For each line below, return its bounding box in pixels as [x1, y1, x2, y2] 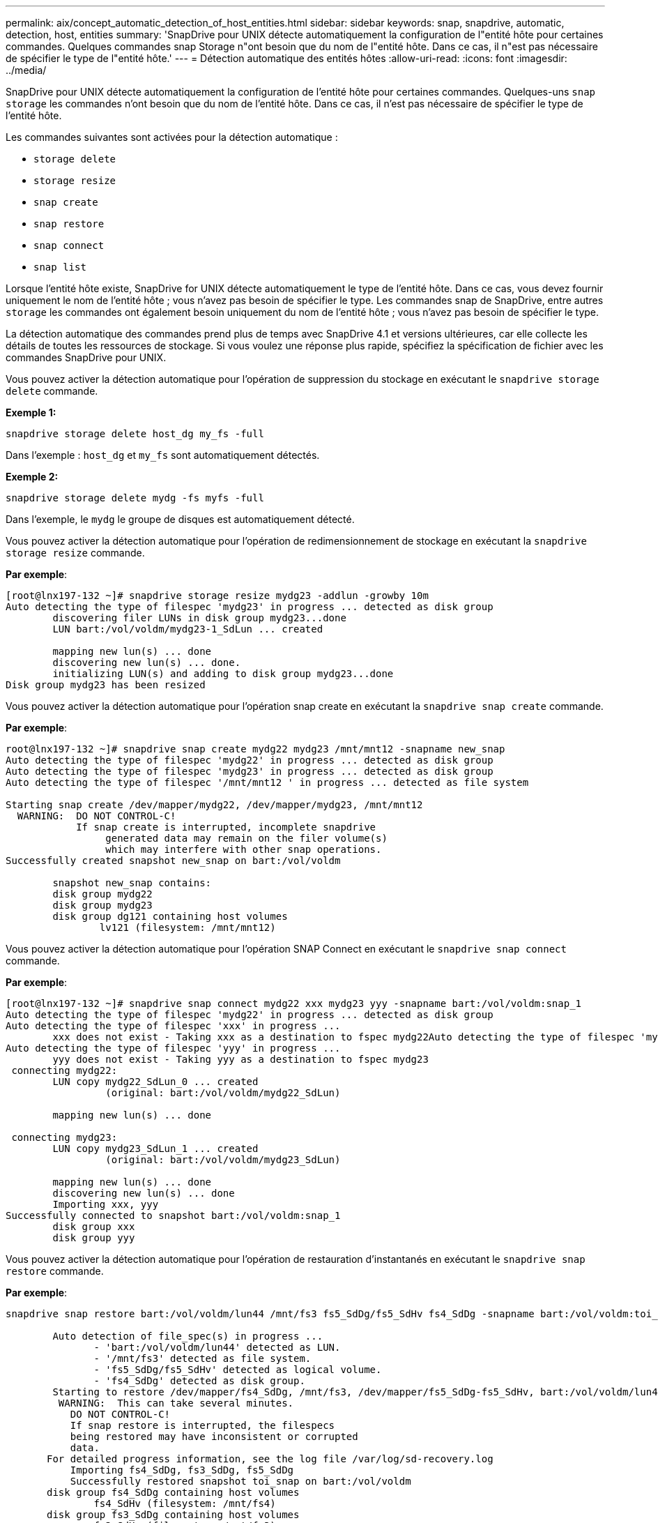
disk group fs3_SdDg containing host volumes [47, 1509, 300, 1520]
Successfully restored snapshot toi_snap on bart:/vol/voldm [70, 1476, 411, 1487]
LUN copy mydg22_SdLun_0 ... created [52, 1076, 259, 1087]
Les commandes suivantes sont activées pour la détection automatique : [6, 131, 338, 143]
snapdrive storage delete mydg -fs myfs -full [6, 492, 264, 503]
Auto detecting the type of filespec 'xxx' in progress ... [6, 1020, 341, 1031]
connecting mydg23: [11, 1132, 118, 1143]
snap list [33, 262, 86, 273]
